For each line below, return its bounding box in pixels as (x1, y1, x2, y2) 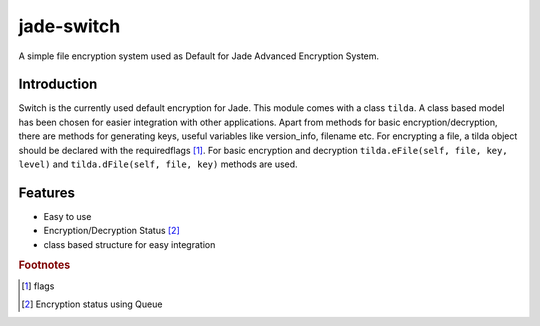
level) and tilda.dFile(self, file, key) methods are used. (18, 158, 299, 170)
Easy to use (43, 210, 92, 222)
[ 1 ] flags (21, 280, 55, 292)
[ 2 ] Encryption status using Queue (21, 298, 163, 310)
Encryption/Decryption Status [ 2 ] (43, 225, 180, 237)
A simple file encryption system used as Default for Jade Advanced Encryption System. (18, 50, 380, 62)
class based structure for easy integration (43, 238, 216, 250)
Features (18, 184, 75, 201)
